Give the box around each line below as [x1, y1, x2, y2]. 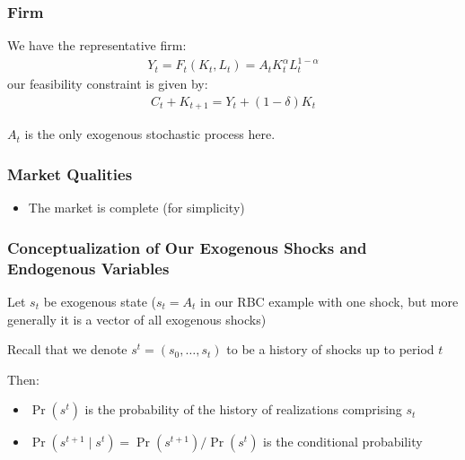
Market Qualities [7, 162, 133, 185]
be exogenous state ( [43, 291, 157, 310]
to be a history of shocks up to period [226, 340, 434, 359]
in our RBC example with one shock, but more [200, 291, 459, 310]
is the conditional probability [263, 432, 423, 451]
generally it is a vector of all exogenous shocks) [7, 309, 267, 328]
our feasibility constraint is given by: [7, 74, 208, 93]
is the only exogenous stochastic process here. [24, 125, 276, 143]
